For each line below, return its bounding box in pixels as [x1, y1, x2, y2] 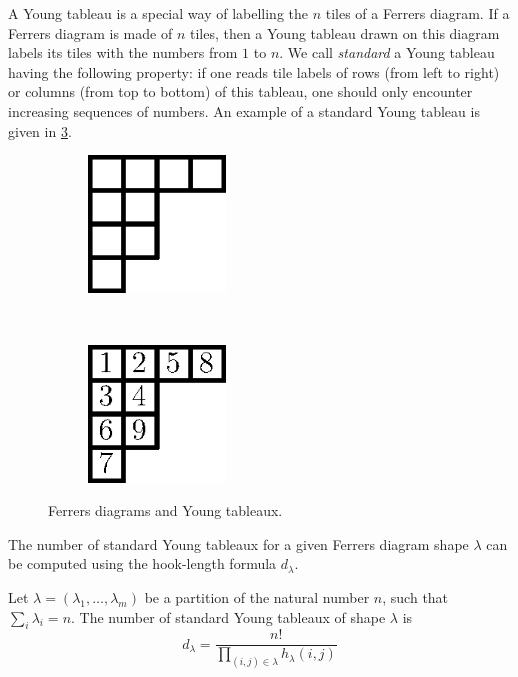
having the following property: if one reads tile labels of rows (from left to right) [8, 61, 500, 82]
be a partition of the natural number [144, 586, 370, 607]
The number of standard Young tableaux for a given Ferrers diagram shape [8, 533, 469, 554]
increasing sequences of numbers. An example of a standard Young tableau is [8, 100, 480, 121]
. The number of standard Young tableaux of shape [71, 606, 386, 627]
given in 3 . [8, 120, 72, 141]
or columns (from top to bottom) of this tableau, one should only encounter [8, 81, 473, 102]
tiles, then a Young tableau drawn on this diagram [189, 22, 500, 43]
